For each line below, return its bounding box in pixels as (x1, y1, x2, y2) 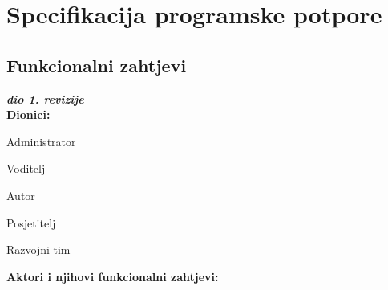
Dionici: (6, 106, 51, 123)
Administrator (6, 133, 76, 149)
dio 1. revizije (6, 90, 84, 107)
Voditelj (6, 160, 46, 177)
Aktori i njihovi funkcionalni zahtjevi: (6, 268, 219, 284)
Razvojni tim (6, 241, 71, 258)
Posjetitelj (6, 214, 56, 231)
